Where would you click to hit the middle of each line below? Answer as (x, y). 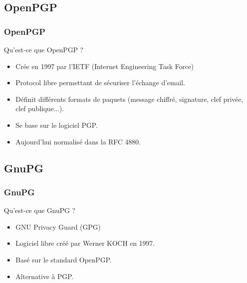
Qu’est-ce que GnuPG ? (40, 210)
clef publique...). (40, 108)
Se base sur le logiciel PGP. (57, 125)
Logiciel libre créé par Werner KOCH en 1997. (85, 243)
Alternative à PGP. (44, 276)
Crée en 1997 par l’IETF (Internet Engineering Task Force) (105, 66)
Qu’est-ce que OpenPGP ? (44, 49)
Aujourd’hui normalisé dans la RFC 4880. (78, 141)
